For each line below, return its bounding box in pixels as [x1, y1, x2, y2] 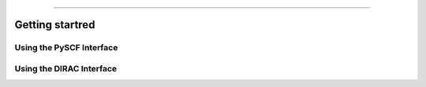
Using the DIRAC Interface [14, 63, 118, 74]
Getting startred [14, 18, 95, 31]
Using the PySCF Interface [14, 42, 118, 53]
